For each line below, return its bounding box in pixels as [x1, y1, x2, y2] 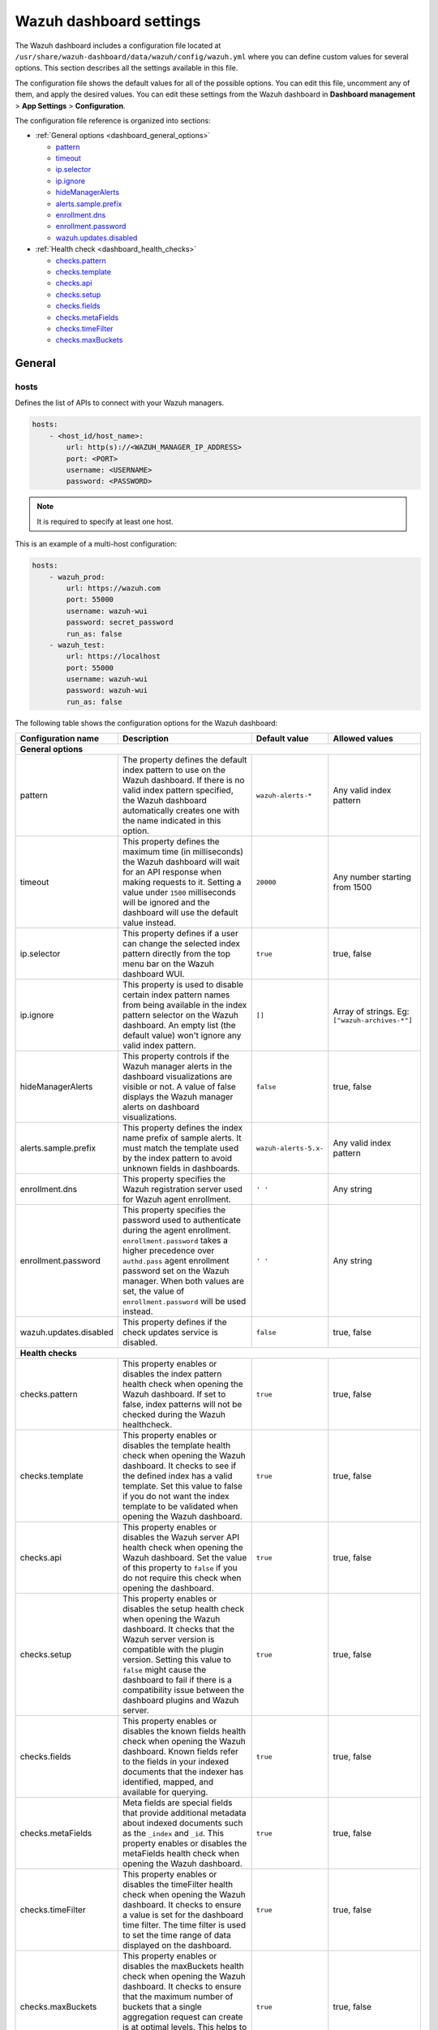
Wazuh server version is [122, 1634, 215, 1645]
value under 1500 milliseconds [122, 887, 237, 898]
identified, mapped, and [122, 1777, 214, 1788]
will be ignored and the [122, 897, 210, 909]
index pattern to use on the [122, 764, 226, 775]
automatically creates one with [122, 805, 240, 816]
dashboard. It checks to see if [122, 1460, 237, 1471]
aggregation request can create [122, 2011, 243, 2023]
